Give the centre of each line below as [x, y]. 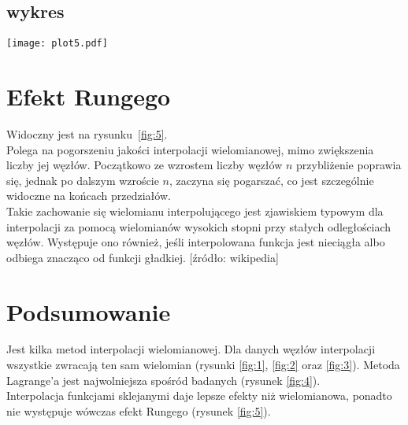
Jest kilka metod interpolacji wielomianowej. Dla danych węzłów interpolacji [191, 349]
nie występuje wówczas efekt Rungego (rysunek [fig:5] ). [139, 410]
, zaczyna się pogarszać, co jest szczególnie [271, 180]
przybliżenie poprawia [349, 165]
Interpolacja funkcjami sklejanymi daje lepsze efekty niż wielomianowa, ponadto [199, 395]
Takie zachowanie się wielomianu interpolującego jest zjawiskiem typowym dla [195, 211]
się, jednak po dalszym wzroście [83, 180]
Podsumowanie [89, 311]
